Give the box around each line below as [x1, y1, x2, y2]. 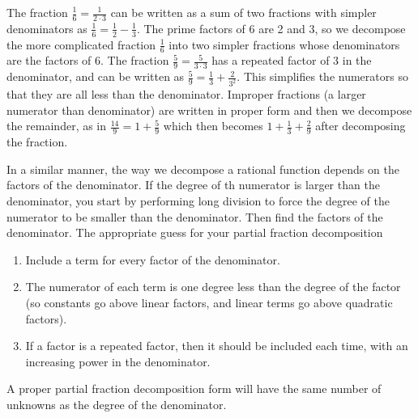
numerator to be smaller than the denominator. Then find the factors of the [6, 208, 383, 225]
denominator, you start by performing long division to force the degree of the [6, 192, 390, 209]
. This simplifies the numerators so [237, 68, 408, 85]
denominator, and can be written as [6, 68, 185, 85]
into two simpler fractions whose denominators [168, 36, 400, 53]
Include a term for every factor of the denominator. [25, 251, 280, 268]
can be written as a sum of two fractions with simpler [110, 4, 377, 20]
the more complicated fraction [6, 36, 156, 53]
